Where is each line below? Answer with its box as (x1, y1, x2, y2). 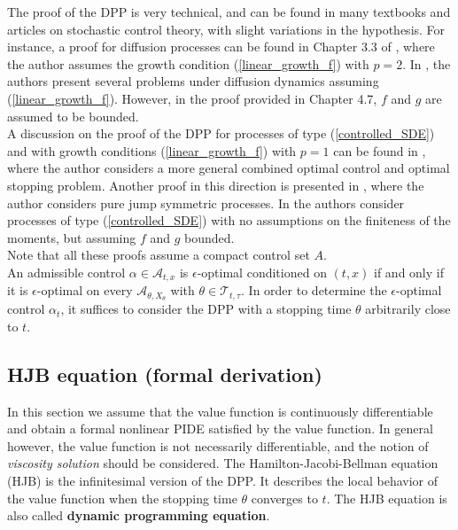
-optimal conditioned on (197, 262, 327, 281)
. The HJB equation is (326, 488, 447, 507)
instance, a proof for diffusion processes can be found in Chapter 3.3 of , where (7, 37, 435, 56)
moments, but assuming (7, 228, 136, 246)
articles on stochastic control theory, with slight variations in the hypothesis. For (7, 19, 446, 38)
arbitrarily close (365, 300, 451, 318)
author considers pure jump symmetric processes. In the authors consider (7, 193, 405, 212)
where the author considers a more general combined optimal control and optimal (7, 159, 450, 177)
